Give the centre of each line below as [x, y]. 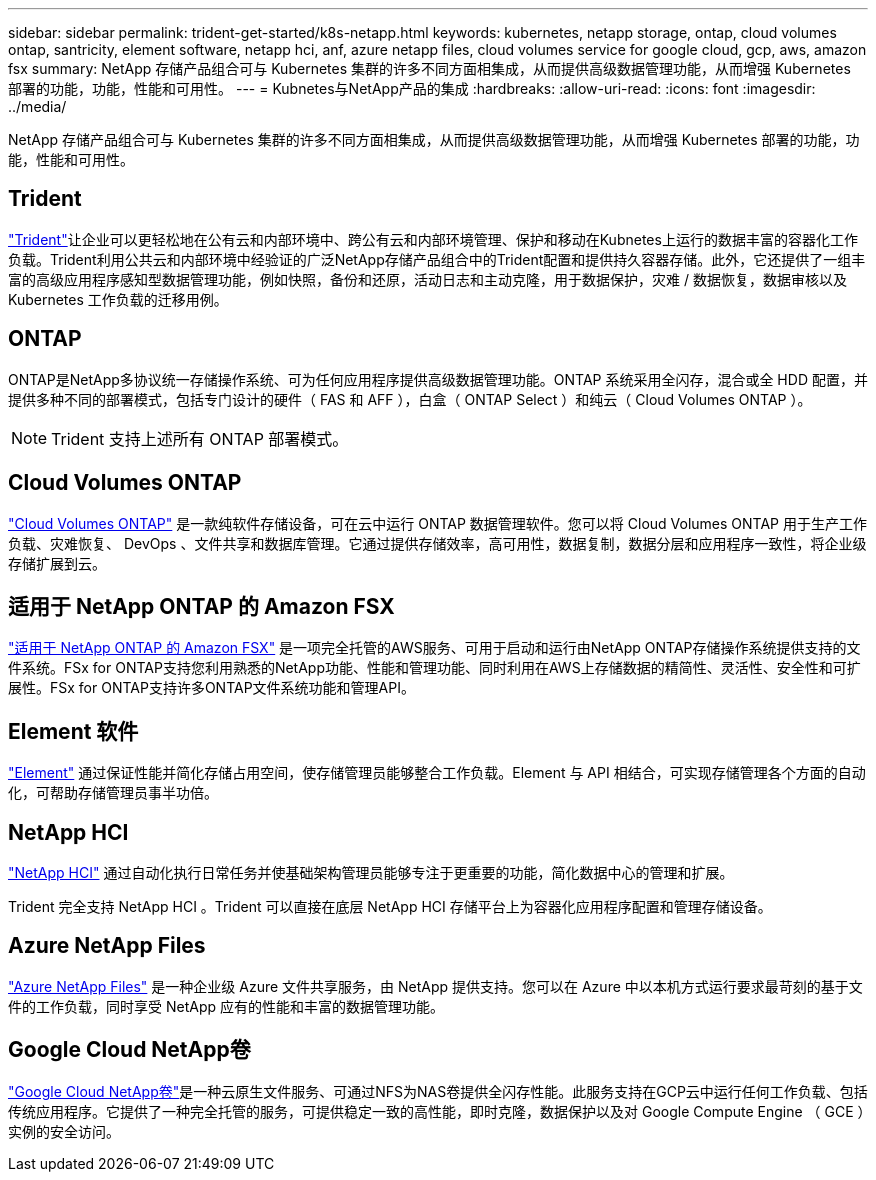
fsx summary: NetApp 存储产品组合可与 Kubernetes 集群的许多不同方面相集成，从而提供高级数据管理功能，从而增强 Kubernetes [429, 68]
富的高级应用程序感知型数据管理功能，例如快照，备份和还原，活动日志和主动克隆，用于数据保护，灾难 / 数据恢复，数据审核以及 [427, 279]
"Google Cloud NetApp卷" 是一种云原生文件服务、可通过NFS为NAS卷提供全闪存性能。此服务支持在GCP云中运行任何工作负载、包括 [438, 1091]
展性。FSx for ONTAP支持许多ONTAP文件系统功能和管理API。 [211, 688]
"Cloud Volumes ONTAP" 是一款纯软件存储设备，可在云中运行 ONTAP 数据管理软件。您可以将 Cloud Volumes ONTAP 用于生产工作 [437, 523]
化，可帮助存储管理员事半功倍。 [113, 793]
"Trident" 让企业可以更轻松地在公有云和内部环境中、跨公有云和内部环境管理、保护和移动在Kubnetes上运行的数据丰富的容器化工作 [433, 239]
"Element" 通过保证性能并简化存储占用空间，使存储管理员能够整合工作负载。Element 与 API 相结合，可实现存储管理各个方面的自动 [437, 773]
